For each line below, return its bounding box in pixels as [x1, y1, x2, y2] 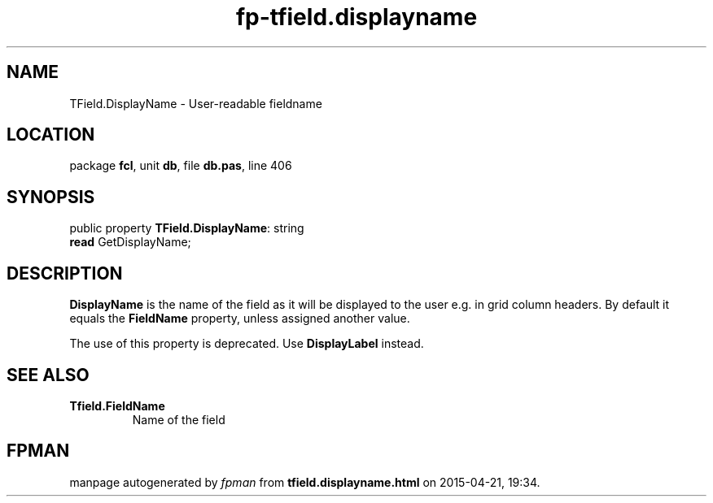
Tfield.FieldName [69, 398, 165, 413]
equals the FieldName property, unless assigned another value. [69, 311, 410, 326]
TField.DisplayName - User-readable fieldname [69, 96, 322, 111]
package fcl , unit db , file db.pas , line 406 [69, 158, 292, 173]
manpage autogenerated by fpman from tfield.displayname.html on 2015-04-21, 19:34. [69, 475, 540, 489]
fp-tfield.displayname [235, 3, 478, 31]
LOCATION [7, 124, 95, 145]
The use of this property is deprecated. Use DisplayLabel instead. [69, 336, 424, 351]
